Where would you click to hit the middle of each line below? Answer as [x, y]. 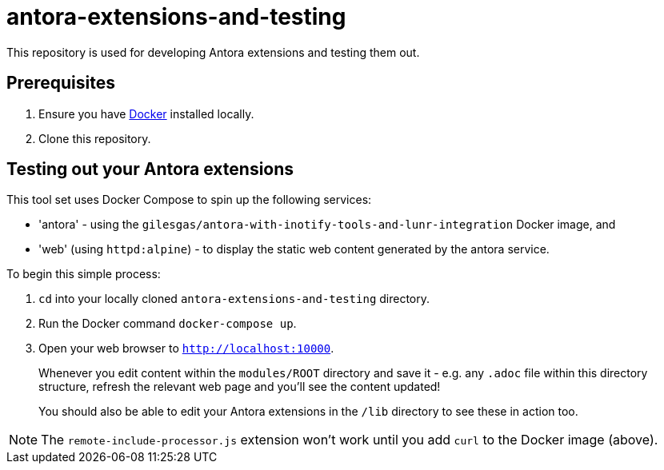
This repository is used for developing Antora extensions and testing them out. [213, 52]
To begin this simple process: [84, 274]
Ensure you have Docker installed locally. [146, 114]
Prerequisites [61, 83]
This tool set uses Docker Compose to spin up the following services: [189, 200]
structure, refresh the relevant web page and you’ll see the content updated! [240, 387]
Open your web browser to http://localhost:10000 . [186, 349]
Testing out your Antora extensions [150, 169]
